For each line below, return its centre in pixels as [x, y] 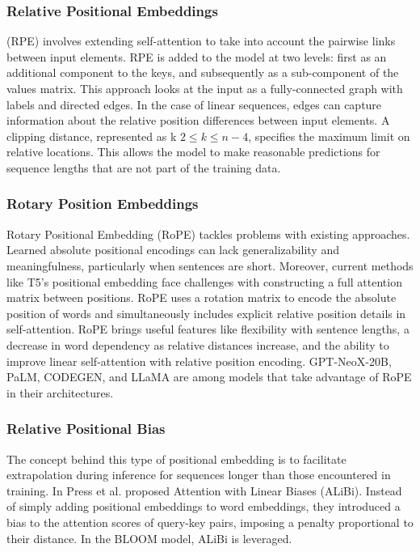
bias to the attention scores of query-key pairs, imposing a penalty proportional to [210, 522]
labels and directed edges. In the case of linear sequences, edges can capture [194, 104]
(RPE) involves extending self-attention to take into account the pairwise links [201, 41]
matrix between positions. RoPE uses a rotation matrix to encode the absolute [202, 297]
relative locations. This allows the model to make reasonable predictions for [193, 152]
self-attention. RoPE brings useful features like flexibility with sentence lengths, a [208, 329]
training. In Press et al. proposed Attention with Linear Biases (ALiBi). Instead [204, 490]
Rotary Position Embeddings [103, 204]
